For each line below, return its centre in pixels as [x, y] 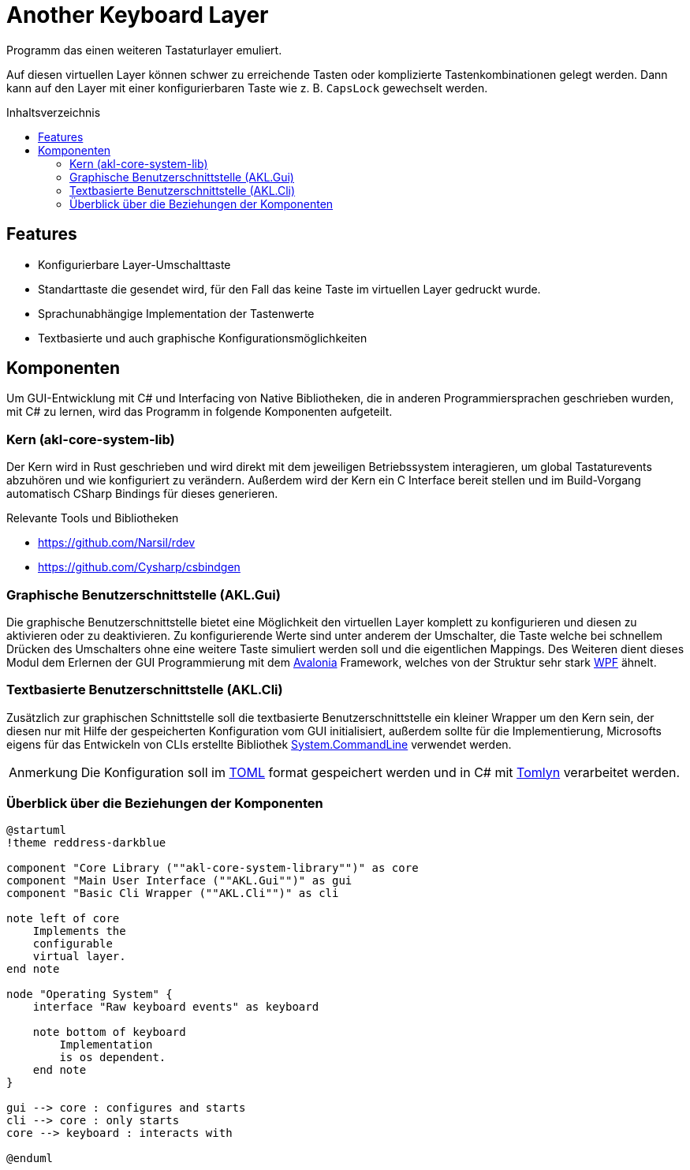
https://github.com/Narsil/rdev [117, 543]
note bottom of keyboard [109, 1032]
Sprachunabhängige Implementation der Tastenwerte [176, 313]
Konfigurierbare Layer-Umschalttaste [134, 264]
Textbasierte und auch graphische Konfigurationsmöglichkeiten [203, 338]
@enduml [30, 1159]
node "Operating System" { [90, 994]
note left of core [63, 919]
